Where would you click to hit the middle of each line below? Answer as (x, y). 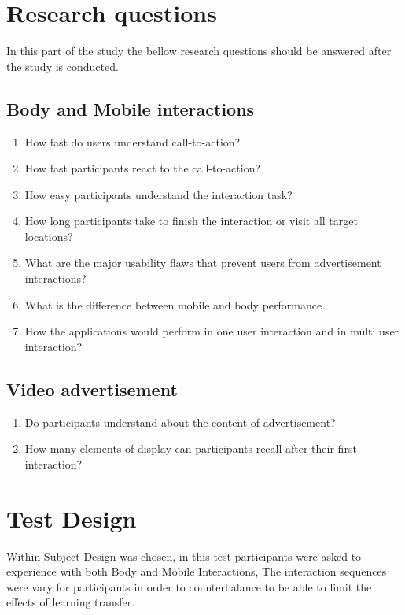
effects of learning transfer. (71, 602)
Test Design (72, 518)
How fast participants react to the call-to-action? (143, 168)
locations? (49, 236)
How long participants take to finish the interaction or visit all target (191, 221)
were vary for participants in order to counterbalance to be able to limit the (189, 586)
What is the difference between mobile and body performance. (175, 304)
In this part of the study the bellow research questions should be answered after (199, 51)
